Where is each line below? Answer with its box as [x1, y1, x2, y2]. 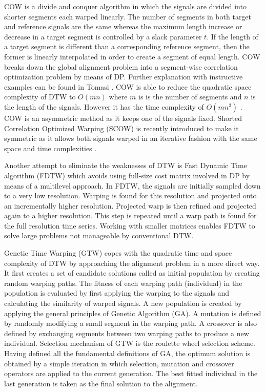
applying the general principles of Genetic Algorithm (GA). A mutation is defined [4, 307, 261, 318]
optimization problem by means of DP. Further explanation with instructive [4, 71, 243, 82]
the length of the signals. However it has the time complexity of [4, 101, 204, 112]
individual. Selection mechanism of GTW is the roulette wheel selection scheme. [4, 338, 256, 348]
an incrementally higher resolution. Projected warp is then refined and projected [4, 200, 256, 211]
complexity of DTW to [4, 91, 76, 102]
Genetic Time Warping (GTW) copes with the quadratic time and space [4, 247, 232, 258]
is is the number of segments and [138, 91, 242, 102]
